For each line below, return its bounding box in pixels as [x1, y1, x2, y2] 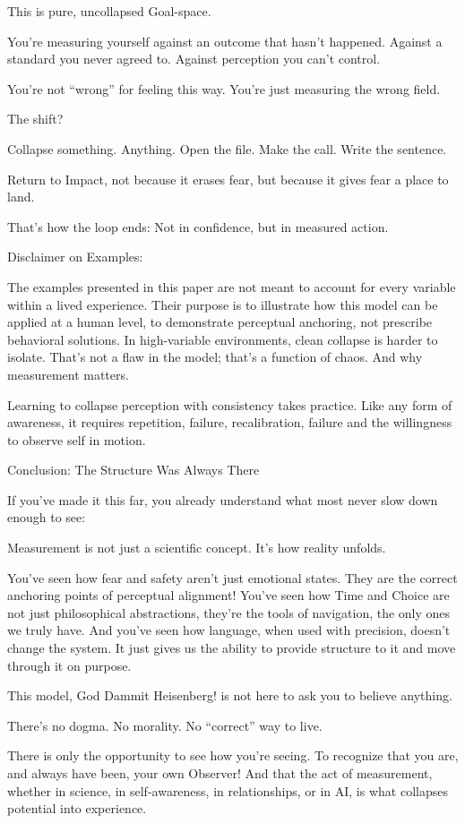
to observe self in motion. [7, 430, 146, 449]
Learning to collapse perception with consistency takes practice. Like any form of [7, 395, 452, 414]
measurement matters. [7, 364, 129, 383]
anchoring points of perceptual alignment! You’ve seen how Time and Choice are [7, 586, 450, 604]
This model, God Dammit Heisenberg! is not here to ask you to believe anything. [7, 686, 452, 705]
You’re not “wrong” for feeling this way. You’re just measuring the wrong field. [7, 79, 441, 98]
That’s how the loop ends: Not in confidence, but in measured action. [7, 217, 389, 236]
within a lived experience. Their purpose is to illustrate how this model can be [7, 295, 438, 313]
